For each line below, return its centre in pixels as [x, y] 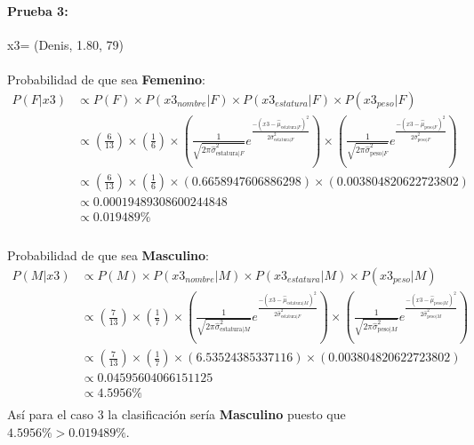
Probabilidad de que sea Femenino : [106, 79]
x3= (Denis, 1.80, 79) [65, 44]
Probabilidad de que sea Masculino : [108, 255]
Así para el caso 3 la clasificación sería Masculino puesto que [177, 414]
